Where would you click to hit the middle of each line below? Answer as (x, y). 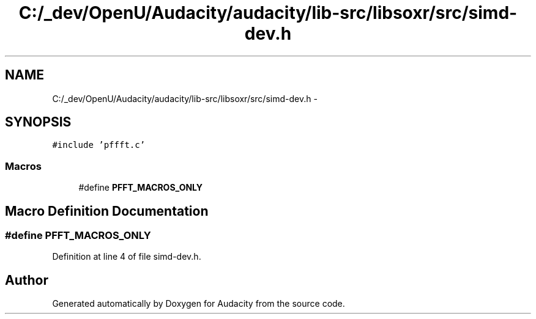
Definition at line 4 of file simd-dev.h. (127, 257)
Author (27, 280)
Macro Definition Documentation (107, 211)
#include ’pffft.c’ (99, 145)
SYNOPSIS (38, 122)
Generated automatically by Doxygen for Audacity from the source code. (199, 304)
